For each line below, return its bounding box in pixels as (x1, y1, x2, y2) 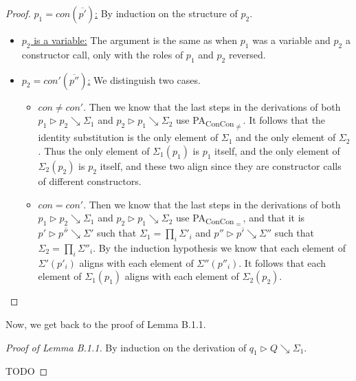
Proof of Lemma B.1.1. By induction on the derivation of (5, 340, 247, 354)
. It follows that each (238, 255, 326, 270)
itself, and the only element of (214, 143, 340, 157)
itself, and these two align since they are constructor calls (100, 158, 342, 173)
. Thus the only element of (38, 143, 150, 157)
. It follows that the (243, 113, 326, 127)
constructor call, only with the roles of (21, 47, 183, 61)
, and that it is (243, 210, 305, 225)
